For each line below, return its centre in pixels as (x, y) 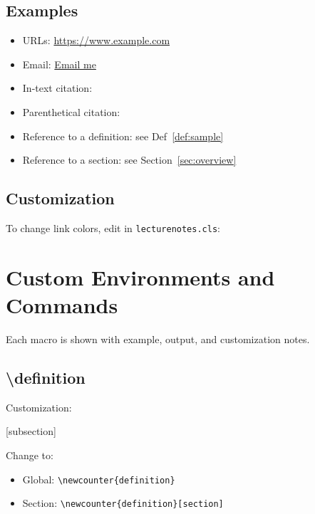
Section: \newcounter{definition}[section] (123, 503)
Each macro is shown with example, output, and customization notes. (158, 339)
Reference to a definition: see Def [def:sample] (123, 136)
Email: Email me (59, 64)
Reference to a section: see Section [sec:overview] (129, 160)
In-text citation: (57, 88)
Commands (62, 305)
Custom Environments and (140, 277)
